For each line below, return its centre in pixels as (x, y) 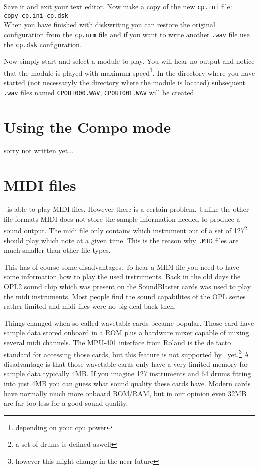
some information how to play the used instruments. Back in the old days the (122, 276)
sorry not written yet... (39, 151)
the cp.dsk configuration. (43, 44)
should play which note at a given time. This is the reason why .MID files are (121, 240)
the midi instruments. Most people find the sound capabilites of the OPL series (125, 296)
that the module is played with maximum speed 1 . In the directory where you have (129, 72)
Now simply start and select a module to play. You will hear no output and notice (129, 61)
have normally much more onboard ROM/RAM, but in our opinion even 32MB (125, 393)
